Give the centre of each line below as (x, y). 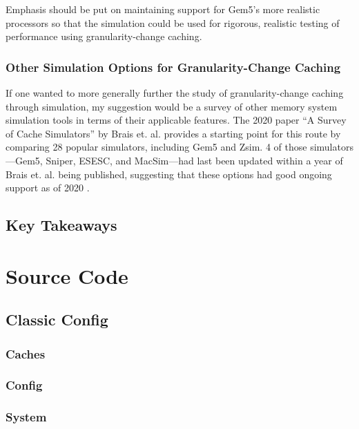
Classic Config (57, 320)
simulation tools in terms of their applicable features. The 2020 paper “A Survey (176, 120)
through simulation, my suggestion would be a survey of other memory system (172, 106)
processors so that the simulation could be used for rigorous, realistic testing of (173, 22)
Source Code (67, 275)
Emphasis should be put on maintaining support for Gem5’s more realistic (163, 9)
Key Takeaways (61, 225)
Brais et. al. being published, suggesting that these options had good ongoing (169, 174)
